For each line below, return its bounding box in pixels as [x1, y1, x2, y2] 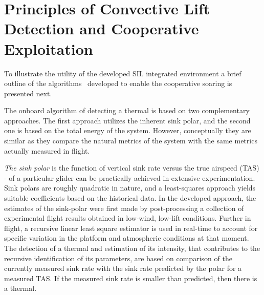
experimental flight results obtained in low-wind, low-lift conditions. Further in [4, 213, 251, 223]
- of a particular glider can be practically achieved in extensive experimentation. [4, 172, 255, 183]
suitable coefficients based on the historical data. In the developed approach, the [4, 193, 256, 203]
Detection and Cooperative [4, 18, 199, 39]
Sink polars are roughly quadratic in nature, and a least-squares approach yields [4, 182, 256, 193]
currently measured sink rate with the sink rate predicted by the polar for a [4, 263, 242, 273]
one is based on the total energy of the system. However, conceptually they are [4, 125, 251, 136]
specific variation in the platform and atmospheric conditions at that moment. [4, 233, 249, 243]
